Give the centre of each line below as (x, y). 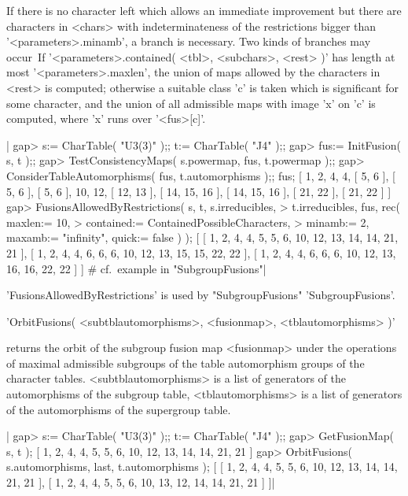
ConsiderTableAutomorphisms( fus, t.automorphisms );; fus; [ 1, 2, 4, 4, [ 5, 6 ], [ (201, 175)
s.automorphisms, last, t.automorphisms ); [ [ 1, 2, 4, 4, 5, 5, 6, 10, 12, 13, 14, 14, (202, 466)
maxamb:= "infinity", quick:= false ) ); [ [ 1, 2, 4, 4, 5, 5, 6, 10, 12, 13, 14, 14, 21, (202, 237)
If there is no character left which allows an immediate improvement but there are (204, 10)
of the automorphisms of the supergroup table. (119, 409)
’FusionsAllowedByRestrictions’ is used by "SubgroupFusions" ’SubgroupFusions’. (201, 295)
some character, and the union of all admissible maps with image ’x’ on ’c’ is (191, 103)
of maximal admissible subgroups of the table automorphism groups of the (186, 363)
